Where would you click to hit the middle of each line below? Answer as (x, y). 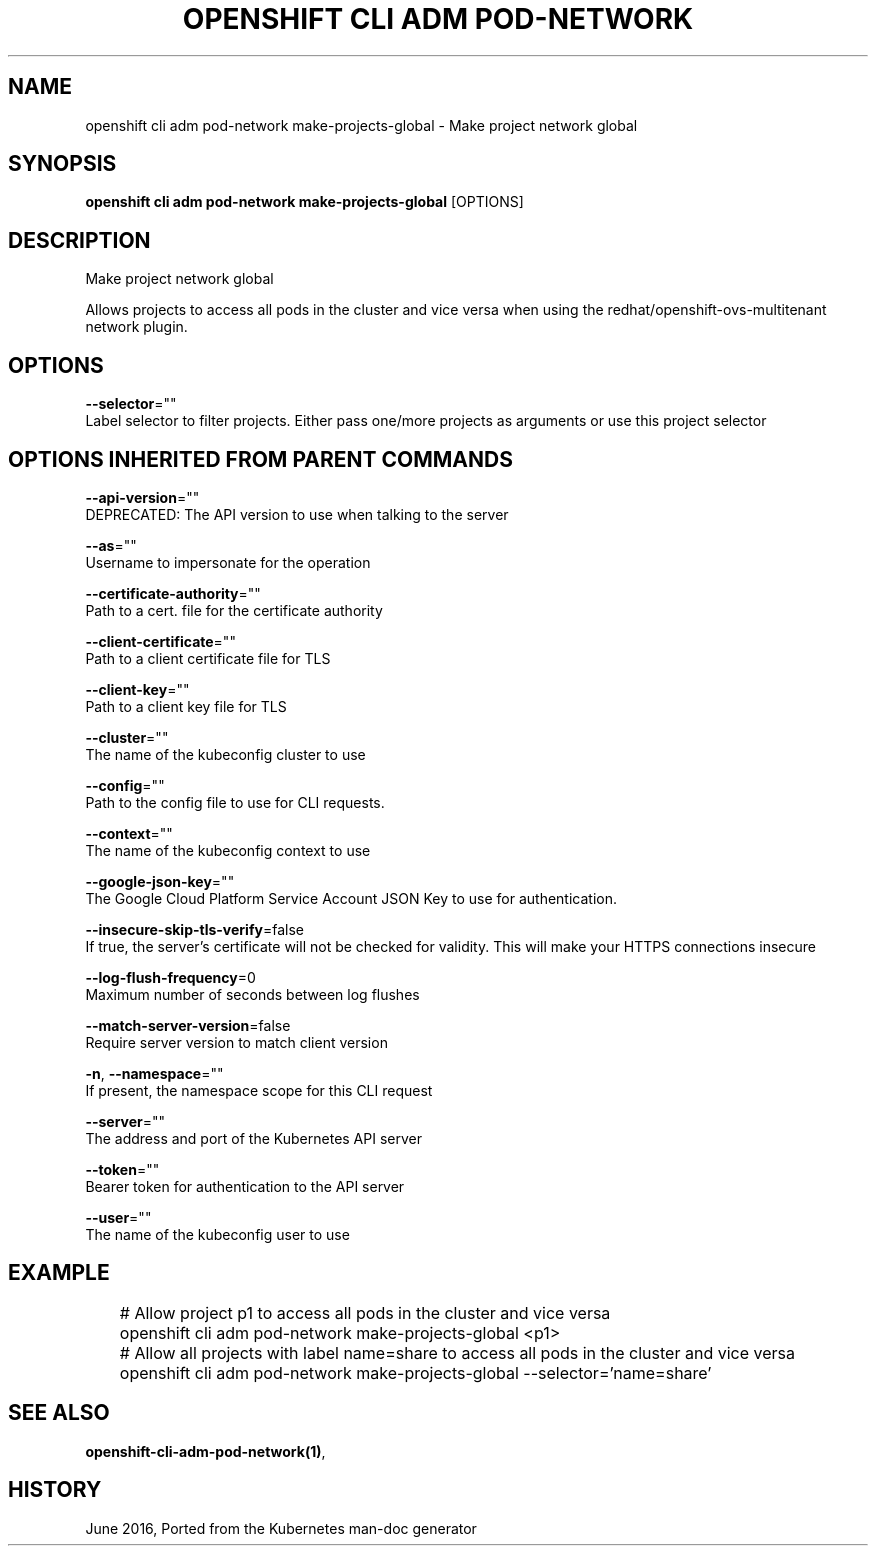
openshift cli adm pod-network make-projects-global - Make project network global (361, 125)
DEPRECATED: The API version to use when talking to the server (297, 514)
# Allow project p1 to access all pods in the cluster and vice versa (365, 1312)
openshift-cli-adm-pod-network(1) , (205, 1451)
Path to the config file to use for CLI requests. (235, 802)
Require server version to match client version (236, 1042)
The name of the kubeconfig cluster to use (225, 754)
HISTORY (55, 1490)
